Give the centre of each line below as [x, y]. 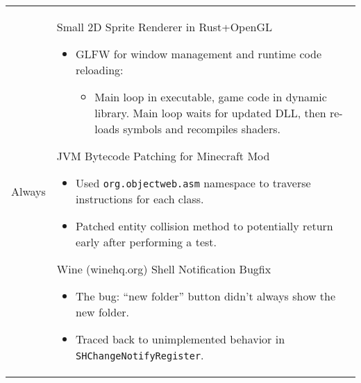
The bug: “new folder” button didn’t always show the [206, 296]
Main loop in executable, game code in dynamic [211, 97]
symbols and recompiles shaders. [202, 129]
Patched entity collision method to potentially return [204, 226]
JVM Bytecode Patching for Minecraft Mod [163, 156]
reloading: [100, 70]
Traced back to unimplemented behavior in [180, 339]
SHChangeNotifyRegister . [140, 355]
